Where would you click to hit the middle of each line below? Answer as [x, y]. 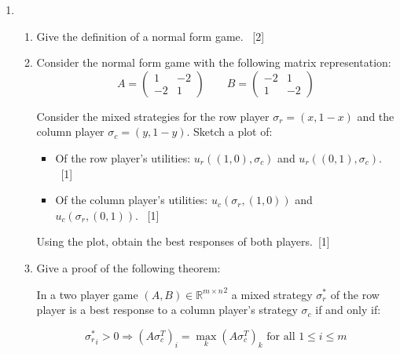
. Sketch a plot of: [229, 131]
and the [376, 116]
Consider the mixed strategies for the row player [153, 116]
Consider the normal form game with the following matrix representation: [214, 62]
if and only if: [348, 310]
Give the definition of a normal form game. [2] [150, 36]
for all [281, 336]
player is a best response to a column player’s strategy [167, 310]
